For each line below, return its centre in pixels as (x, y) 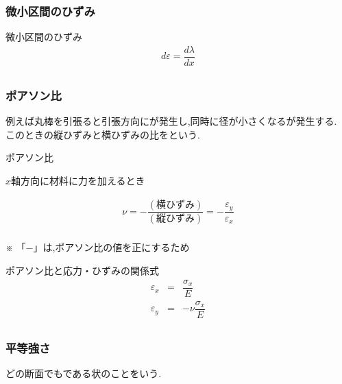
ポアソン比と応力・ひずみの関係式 (82, 271)
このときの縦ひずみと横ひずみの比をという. (103, 134)
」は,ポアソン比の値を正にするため (111, 247)
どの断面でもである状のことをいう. (84, 373)
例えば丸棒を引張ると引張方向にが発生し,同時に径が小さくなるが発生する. (171, 121)
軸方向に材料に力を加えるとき (78, 180)
